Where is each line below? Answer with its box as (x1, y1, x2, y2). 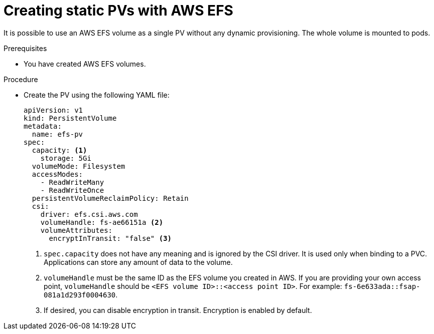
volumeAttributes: (40, 226, 113, 234)
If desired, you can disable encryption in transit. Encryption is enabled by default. (44, 305, 312, 314)
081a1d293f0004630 (44, 290, 116, 299)
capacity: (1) (32, 146, 87, 154)
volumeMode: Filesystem (32, 162, 125, 170)
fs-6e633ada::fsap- (344, 282, 420, 290)
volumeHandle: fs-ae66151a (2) (40, 218, 164, 226)
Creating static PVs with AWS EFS (4, 2, 233, 19)
